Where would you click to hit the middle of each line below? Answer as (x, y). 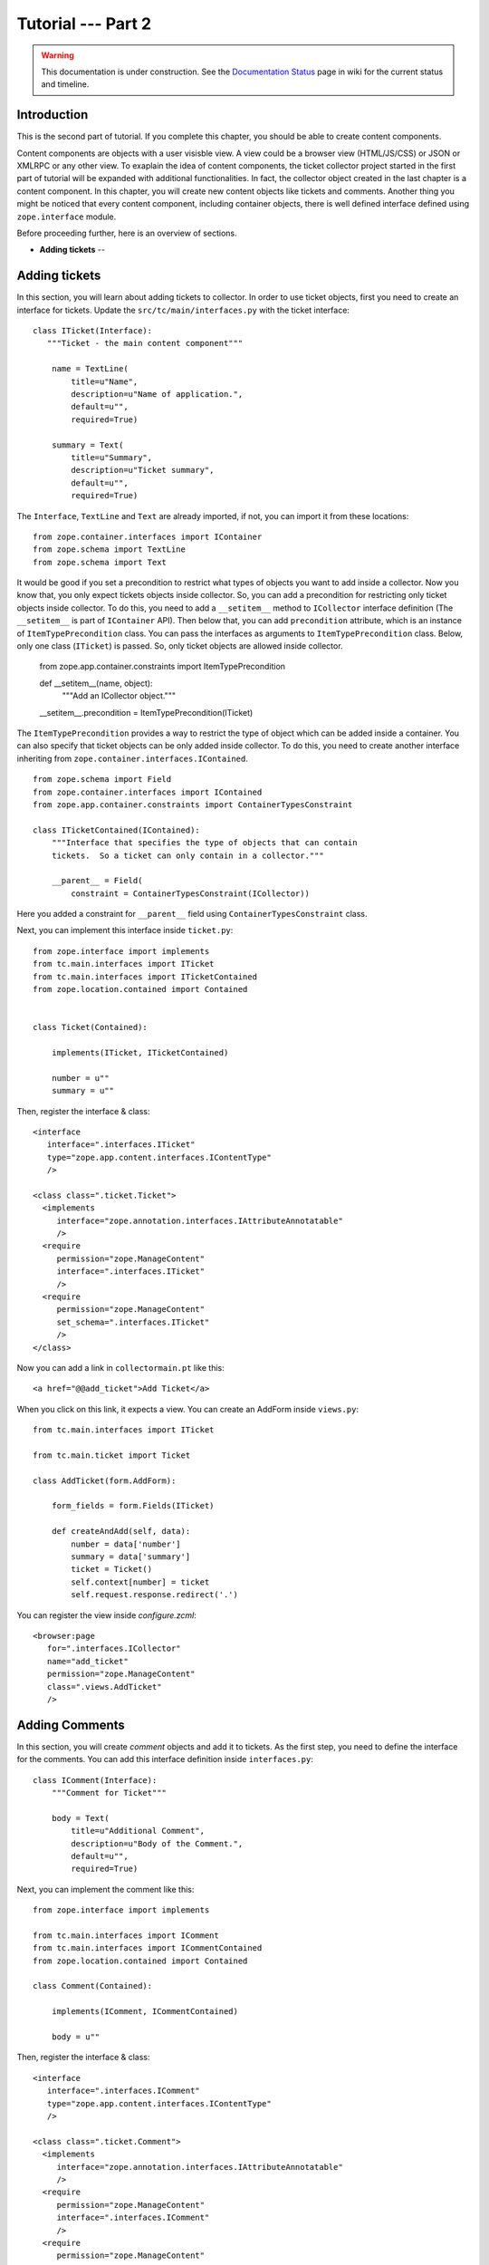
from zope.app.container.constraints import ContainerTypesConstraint (193, 805)
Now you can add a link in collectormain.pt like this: (121, 1367)
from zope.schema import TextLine (109, 549)
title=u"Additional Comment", (138, 1831)
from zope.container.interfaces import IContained (148, 792)
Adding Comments (71, 1725)
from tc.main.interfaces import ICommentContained (148, 1948)
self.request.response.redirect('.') (155, 1595)
